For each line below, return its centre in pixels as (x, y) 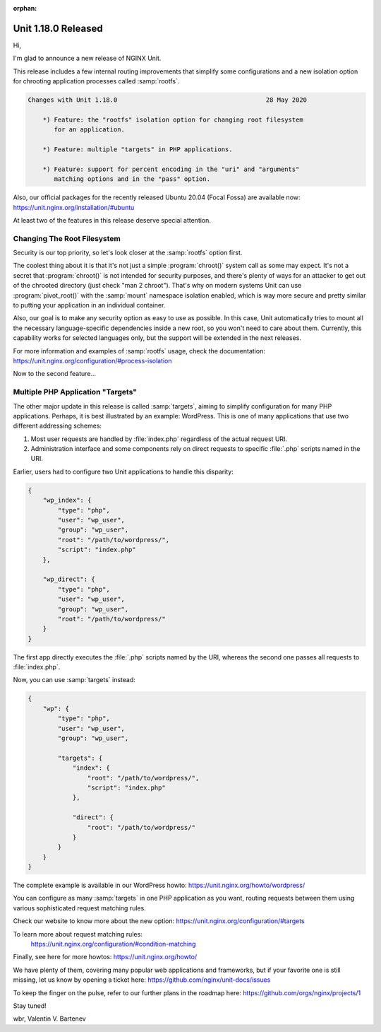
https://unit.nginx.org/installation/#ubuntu (74, 207)
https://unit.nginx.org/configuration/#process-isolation (92, 361)
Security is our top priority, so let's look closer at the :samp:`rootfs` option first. (128, 253)
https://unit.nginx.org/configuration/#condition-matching (113, 944)
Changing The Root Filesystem (67, 238)
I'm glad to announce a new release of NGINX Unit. (87, 58)
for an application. (89, 130)
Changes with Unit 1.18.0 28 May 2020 (167, 100)
